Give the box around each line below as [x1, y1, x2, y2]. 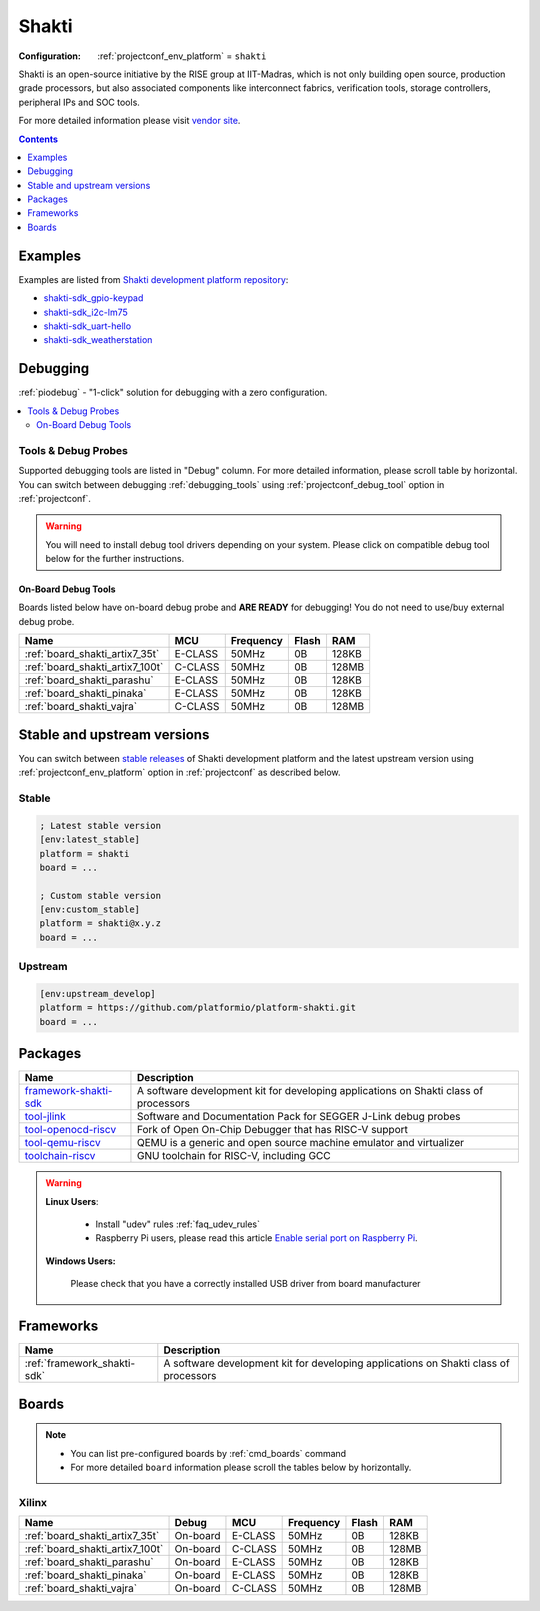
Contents [18, 133, 59, 145]
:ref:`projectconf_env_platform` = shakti [97, 50, 267, 62]
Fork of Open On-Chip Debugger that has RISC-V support [136, 1123, 409, 1137]
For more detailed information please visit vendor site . [18, 115, 241, 127]
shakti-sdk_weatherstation [43, 334, 153, 346]
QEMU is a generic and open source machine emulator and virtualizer [136, 1136, 465, 1150]
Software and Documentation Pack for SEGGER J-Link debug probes [136, 1110, 461, 1124]
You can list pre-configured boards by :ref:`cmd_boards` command [70, 1447, 347, 1459]
